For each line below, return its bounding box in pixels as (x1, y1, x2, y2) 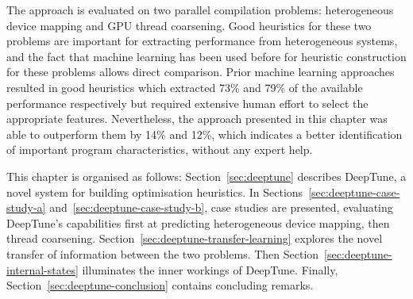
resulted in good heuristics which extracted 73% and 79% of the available (6, 79, 363, 95)
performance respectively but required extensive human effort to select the (6, 94, 369, 111)
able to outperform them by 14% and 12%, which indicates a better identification (6, 125, 403, 142)
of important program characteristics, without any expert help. (6, 141, 313, 158)
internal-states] (6, 261, 79, 278)
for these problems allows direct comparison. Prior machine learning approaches (6, 63, 395, 80)
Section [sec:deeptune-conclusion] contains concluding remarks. (6, 277, 314, 293)
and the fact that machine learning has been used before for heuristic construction (6, 48, 407, 64)
